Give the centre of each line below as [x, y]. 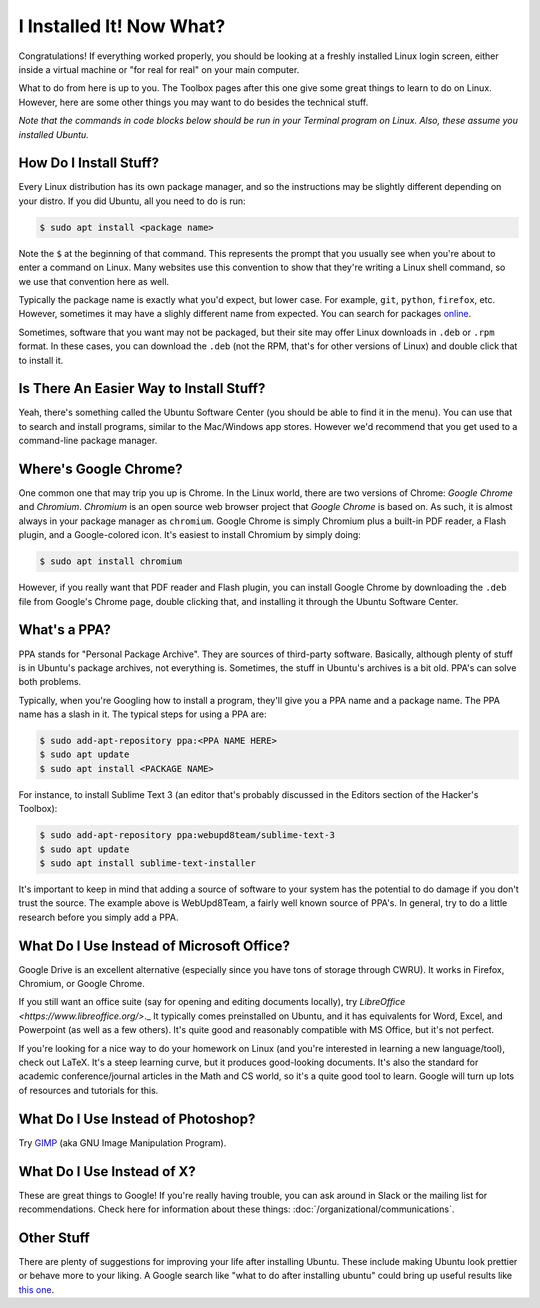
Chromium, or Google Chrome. [81, 984]
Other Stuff [54, 1237]
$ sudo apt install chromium [111, 561]
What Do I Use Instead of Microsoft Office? [154, 945]
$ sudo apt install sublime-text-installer [148, 863]
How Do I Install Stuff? [89, 163]
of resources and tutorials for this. [88, 1090]
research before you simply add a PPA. [98, 917]
